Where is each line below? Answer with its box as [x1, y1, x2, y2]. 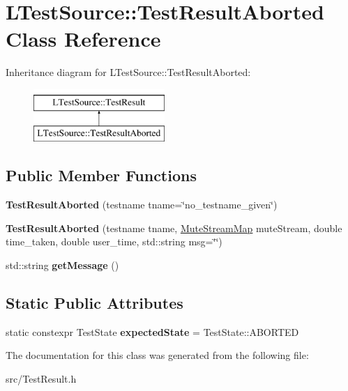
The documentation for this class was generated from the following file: [6, 348, 309, 362]
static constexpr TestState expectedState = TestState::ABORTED [6, 324, 299, 339]
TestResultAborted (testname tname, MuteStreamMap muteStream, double [6, 220, 342, 235]
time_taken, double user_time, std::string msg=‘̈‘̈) [6, 234, 222, 249]
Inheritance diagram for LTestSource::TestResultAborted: [6, 65, 251, 79]
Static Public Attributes [6, 292, 183, 314]
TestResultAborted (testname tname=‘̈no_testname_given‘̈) [6, 197, 278, 212]
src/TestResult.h [6, 371, 77, 386]
